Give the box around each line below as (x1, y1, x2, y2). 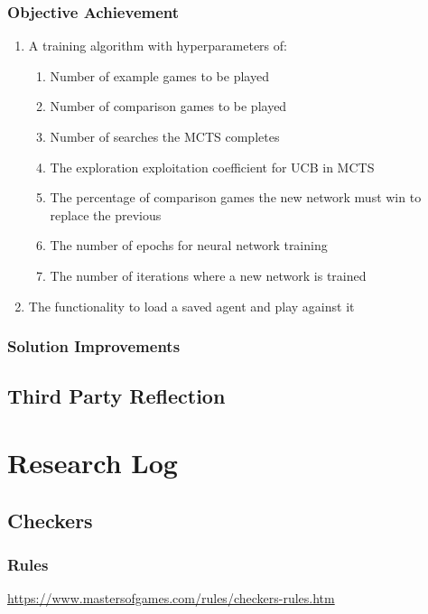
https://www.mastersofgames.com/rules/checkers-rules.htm (7, 589, 335, 608)
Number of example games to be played (50, 66, 269, 85)
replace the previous (50, 205, 162, 224)
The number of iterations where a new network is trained (50, 265, 367, 284)
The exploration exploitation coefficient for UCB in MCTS (50, 157, 375, 176)
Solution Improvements (7, 335, 181, 358)
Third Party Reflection (7, 382, 226, 410)
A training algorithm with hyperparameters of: (28, 36, 287, 55)
